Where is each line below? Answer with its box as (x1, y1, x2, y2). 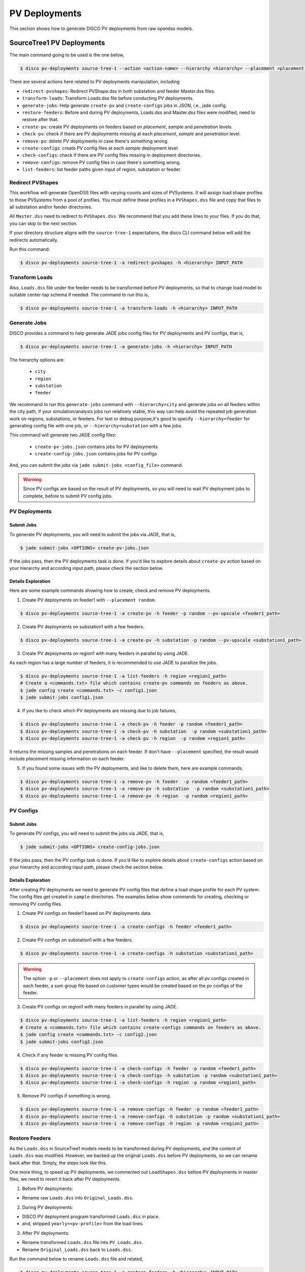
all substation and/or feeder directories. (9, 204, 93, 210)
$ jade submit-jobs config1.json (20, 695, 104, 701)
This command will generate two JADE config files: (9, 432, 116, 438)
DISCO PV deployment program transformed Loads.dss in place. (22, 1213, 160, 1220)
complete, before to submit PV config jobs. (23, 493, 113, 499)
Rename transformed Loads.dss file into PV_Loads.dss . (22, 1239, 143, 1246)
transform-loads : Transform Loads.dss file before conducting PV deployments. (22, 95, 194, 101)
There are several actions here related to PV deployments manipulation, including (9, 79, 180, 85)
